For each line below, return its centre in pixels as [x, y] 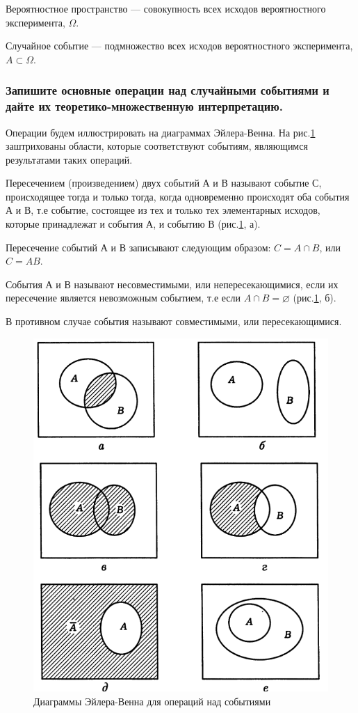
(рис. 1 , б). [315, 298]
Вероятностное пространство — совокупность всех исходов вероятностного [166, 8]
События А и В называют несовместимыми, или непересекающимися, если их [172, 284]
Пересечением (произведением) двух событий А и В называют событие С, [164, 183]
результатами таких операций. [69, 159]
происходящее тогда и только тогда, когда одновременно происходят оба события [178, 196]
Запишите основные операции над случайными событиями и [168, 90]
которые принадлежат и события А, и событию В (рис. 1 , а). [133, 224]
